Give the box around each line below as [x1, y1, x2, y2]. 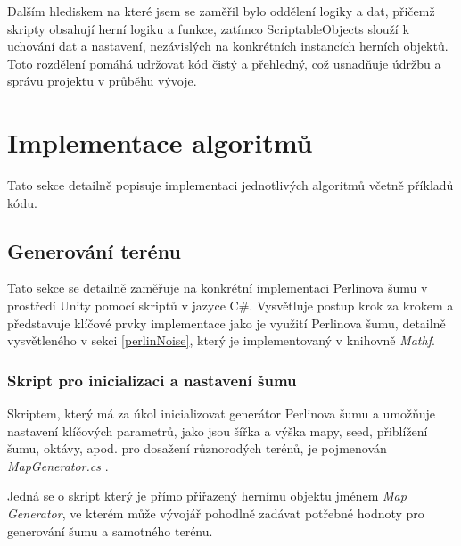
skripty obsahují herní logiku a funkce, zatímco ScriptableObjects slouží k [7, 19, 409, 37]
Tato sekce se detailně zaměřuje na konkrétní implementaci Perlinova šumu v [7, 278, 428, 297]
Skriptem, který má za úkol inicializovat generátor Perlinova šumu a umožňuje [7, 404, 435, 423]
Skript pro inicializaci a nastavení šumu [7, 368, 297, 391]
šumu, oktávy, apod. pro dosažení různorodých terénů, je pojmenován [7, 439, 387, 458]
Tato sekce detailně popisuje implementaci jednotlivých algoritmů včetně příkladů [7, 176, 454, 194]
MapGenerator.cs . [7, 456, 109, 475]
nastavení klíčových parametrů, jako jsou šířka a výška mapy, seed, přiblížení [7, 421, 428, 440]
